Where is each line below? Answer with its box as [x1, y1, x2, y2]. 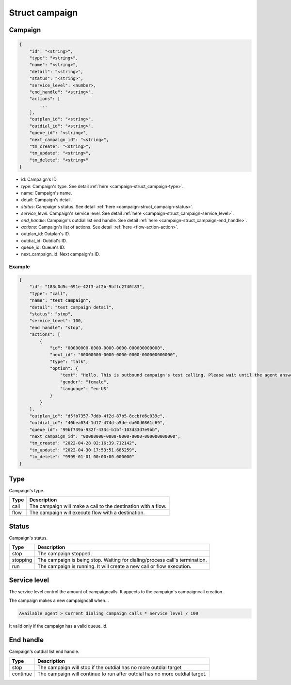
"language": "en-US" [60, 386, 109, 392]
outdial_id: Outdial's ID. [21, 238, 67, 243]
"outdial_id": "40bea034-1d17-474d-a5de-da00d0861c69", [29, 420, 165, 426]
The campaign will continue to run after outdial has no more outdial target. [37, 670, 207, 677]
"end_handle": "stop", [29, 325, 83, 330]
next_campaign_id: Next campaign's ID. [21, 251, 100, 257]
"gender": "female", [60, 379, 109, 385]
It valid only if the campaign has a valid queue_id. [9, 623, 108, 629]
